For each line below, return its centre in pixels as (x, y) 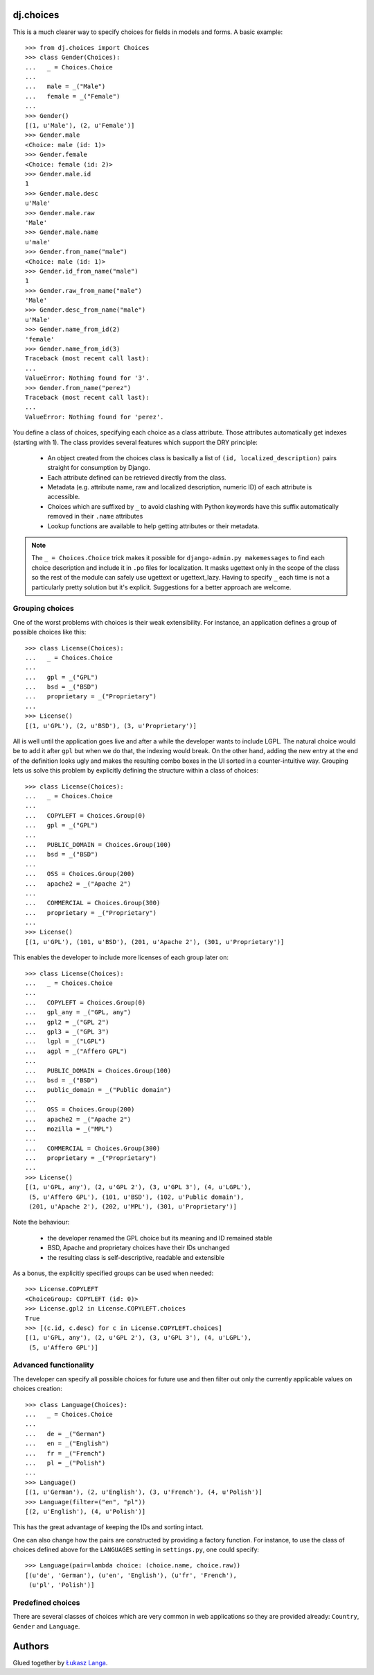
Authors (31, 1646)
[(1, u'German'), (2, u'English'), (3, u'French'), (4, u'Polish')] (144, 1492)
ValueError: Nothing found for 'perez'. (95, 417)
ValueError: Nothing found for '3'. (87, 378)
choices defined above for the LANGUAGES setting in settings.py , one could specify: (136, 1550)
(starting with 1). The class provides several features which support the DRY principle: (135, 442)
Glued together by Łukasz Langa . (60, 1663)
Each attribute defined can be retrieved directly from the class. (137, 477)
